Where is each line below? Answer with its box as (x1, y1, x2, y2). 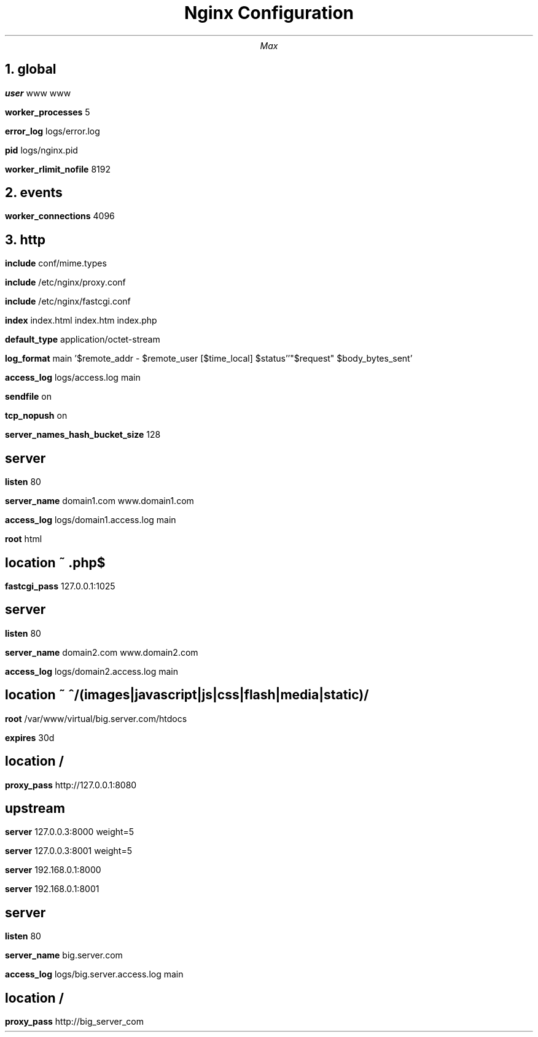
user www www (5, 87, 71, 98)
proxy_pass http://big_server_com (5, 1016, 144, 1027)
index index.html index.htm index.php (5, 315, 157, 326)
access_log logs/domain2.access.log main (5, 666, 178, 677)
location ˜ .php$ (5, 554, 106, 570)
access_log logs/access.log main (5, 372, 141, 383)
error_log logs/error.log (5, 125, 100, 136)
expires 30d (5, 732, 55, 743)
